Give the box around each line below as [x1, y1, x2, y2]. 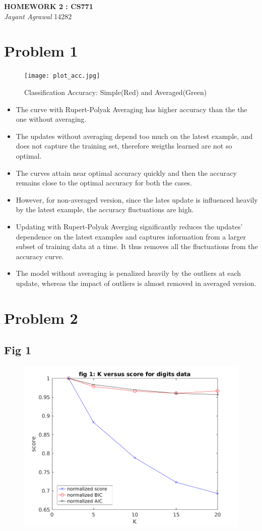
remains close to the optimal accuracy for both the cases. [16, 177, 192, 188]
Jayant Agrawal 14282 [4, 11, 72, 21]
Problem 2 [4, 307, 78, 328]
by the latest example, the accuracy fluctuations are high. [16, 204, 194, 215]
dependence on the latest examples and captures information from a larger [16, 231, 246, 242]
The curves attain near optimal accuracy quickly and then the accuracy [16, 167, 237, 178]
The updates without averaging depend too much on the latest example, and [16, 130, 253, 141]
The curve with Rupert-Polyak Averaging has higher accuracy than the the [16, 104, 247, 114]
